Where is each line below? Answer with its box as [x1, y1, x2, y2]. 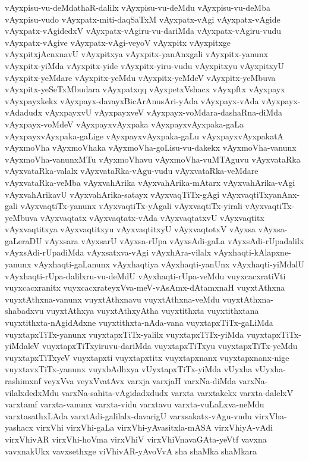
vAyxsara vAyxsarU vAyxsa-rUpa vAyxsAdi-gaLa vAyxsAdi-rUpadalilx [45, 234, 304, 247]
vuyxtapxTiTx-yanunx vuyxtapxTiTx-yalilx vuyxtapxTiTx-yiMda [5, 328, 244, 340]
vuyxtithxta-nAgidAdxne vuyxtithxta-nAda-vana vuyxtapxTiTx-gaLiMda [5, 316, 273, 329]
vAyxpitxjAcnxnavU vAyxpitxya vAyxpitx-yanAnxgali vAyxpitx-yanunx [5, 48, 269, 60]
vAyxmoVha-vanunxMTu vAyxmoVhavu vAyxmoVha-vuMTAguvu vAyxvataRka [5, 152, 301, 165]
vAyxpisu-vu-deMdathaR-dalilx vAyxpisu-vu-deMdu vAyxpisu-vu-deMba [5, 1, 270, 13]
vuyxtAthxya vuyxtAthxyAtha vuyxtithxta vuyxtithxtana [46, 304, 259, 317]
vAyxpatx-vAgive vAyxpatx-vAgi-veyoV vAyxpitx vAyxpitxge [5, 36, 231, 48]
